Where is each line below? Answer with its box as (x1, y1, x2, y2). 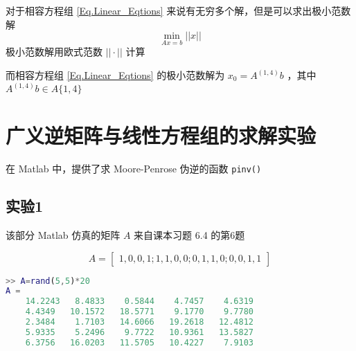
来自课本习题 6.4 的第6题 (134, 228, 245, 242)
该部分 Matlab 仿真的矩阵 (6, 228, 121, 242)
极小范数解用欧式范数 (6, 44, 103, 59)
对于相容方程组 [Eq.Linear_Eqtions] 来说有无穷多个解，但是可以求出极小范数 (6, 3, 351, 17)
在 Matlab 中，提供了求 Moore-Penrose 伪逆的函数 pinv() (6, 161, 262, 176)
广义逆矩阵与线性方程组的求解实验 (6, 121, 317, 150)
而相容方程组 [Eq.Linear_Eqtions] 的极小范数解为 (6, 68, 225, 82)
